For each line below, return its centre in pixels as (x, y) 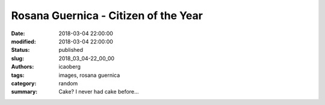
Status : (20, 50)
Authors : (23, 67)
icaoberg (70, 67)
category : (24, 83)
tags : (18, 75)
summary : (24, 92)
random (68, 83)
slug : (17, 58)
